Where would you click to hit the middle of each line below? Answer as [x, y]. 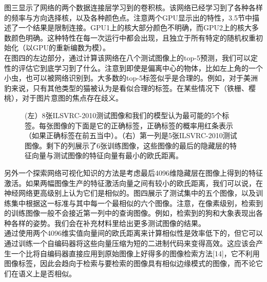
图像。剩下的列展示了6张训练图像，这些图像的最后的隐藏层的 [127, 145]
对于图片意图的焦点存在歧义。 [72, 98]
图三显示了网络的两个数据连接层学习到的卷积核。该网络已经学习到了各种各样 [133, 7]
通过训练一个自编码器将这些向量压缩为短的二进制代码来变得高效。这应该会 [130, 243]
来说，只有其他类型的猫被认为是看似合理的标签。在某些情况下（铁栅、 [130, 88]
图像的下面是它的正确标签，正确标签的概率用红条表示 [143, 125]
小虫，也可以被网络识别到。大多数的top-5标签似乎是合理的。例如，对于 [124, 78]
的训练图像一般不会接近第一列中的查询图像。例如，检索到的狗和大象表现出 [130, 213]
